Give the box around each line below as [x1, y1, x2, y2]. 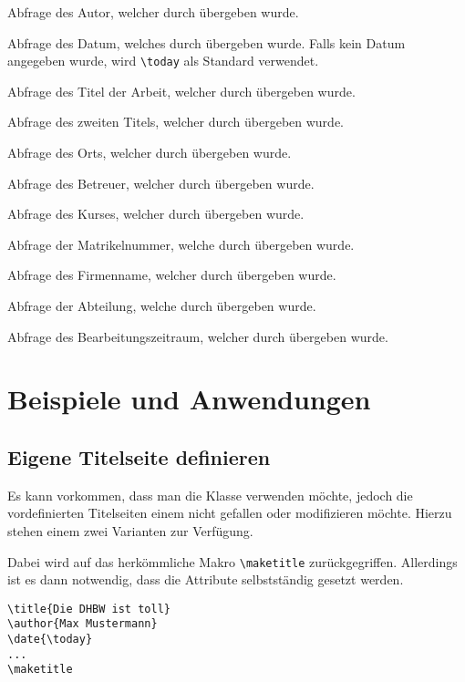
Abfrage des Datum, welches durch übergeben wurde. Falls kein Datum [7, 33, 406, 52]
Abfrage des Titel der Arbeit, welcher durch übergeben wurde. [7, 81, 356, 100]
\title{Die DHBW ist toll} [7, 602, 170, 615]
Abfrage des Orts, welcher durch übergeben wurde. [7, 143, 292, 162]
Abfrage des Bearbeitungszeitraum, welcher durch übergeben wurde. [7, 326, 388, 346]
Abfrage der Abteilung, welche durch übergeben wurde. [7, 296, 316, 315]
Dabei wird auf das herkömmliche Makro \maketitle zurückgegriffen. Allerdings [7, 552, 458, 571]
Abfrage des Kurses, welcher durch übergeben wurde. [7, 204, 305, 223]
